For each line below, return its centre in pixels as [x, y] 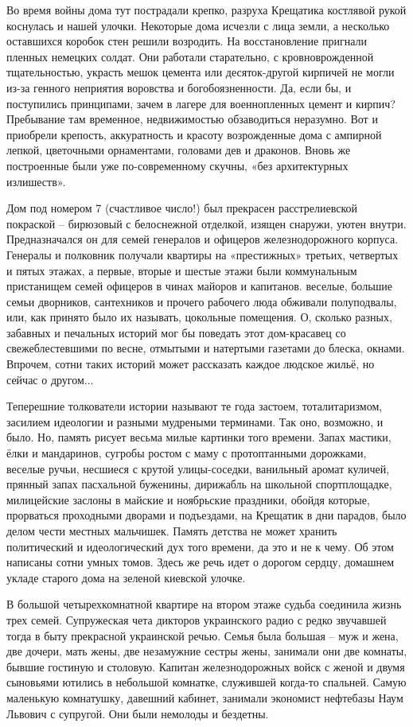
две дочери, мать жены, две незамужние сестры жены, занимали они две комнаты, [207, 651]
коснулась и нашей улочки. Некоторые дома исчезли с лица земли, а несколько [198, 25]
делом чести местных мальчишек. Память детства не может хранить [172, 531]
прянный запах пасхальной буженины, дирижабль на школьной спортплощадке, [199, 484]
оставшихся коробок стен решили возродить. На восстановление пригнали [187, 41]
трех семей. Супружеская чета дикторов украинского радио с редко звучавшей [197, 619]
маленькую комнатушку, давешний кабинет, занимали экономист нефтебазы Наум [205, 697]
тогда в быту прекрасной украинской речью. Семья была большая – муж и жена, [203, 635]
